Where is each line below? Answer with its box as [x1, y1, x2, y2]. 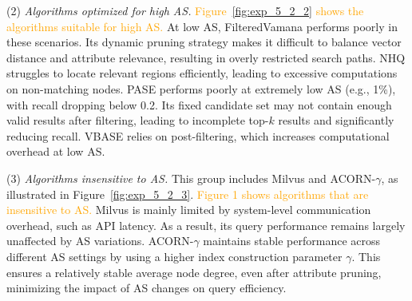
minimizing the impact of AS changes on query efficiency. [6, 279, 287, 296]
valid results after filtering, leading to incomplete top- [6, 112, 269, 129]
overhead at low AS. [6, 143, 105, 160]
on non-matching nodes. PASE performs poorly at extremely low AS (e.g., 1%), [6, 80, 396, 97]
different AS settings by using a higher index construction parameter [6, 248, 343, 264]
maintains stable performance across [203, 232, 381, 249]
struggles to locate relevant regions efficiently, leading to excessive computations [6, 65, 398, 81]
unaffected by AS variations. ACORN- [6, 232, 194, 249]
